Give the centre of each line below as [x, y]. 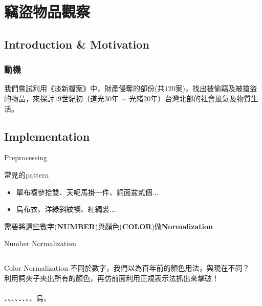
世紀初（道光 [83, 98]
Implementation [47, 136]
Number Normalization [40, 243]
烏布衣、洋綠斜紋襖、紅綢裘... [66, 209]
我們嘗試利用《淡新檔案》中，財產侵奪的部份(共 [84, 88]
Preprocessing [26, 157]
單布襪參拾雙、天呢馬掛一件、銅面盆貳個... [87, 192]
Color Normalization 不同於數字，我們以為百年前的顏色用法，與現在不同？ [127, 267]
